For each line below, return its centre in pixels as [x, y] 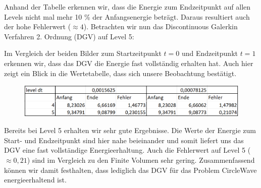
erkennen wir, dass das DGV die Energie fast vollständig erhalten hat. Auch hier [129, 63]
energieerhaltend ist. [35, 180]
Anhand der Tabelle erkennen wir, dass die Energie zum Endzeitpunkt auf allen [127, 7]
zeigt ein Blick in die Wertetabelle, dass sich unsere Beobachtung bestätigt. [120, 73]
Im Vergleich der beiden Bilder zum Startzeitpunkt [83, 53]
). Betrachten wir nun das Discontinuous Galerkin [161, 26]
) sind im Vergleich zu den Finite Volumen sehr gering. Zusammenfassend [141, 160]
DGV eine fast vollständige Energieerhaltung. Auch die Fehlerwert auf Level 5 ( [127, 150]
